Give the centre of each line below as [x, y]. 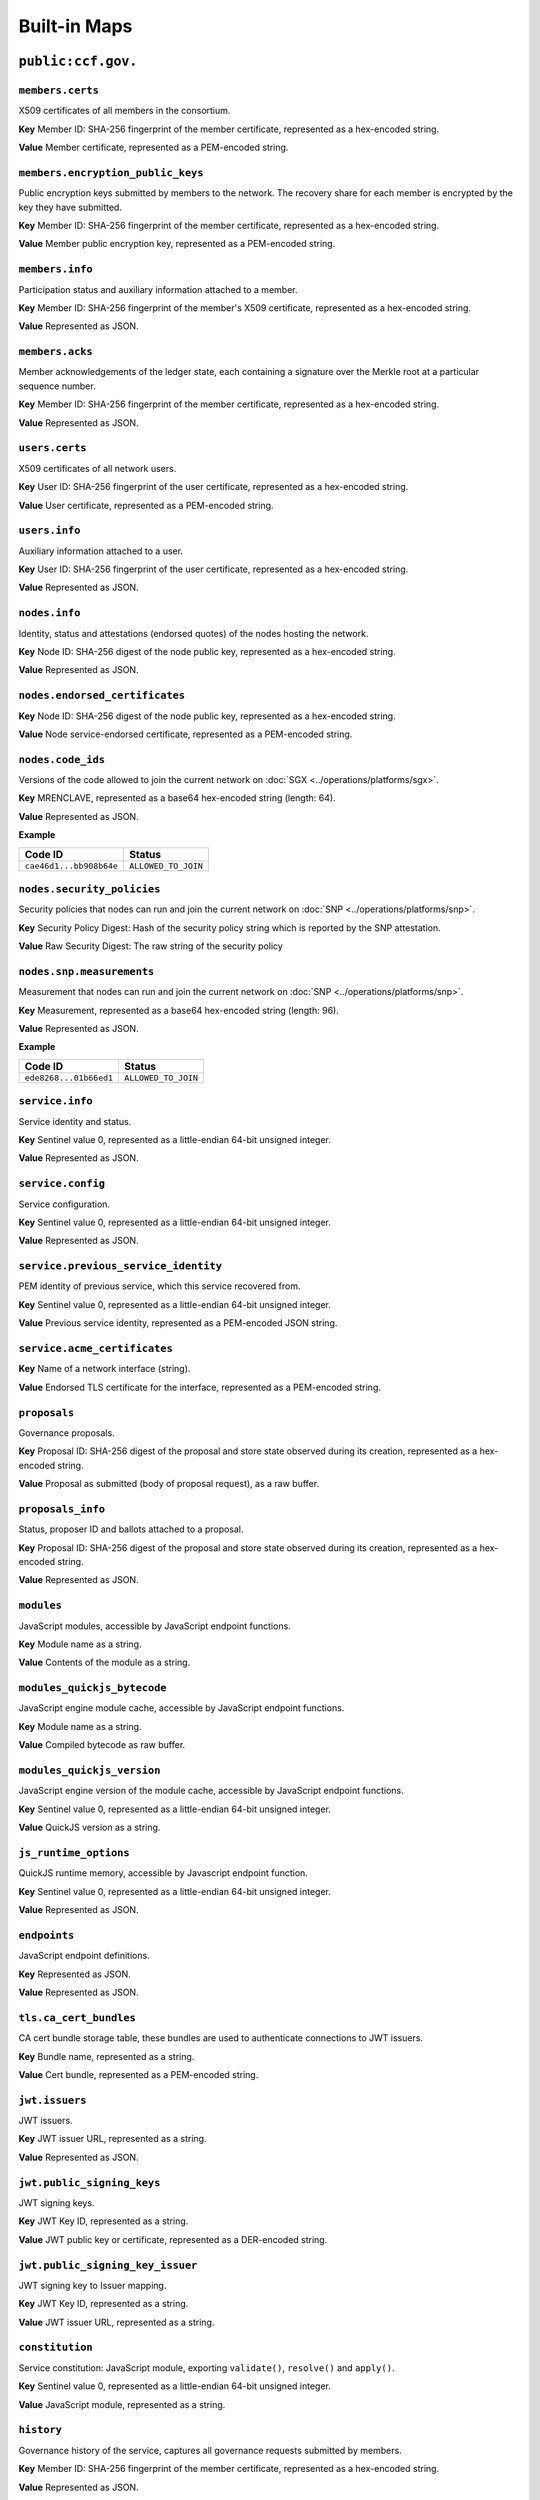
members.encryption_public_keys [111, 172]
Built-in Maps [75, 26]
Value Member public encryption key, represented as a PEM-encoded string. [177, 244]
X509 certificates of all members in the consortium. [124, 111]
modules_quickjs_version [89, 1770]
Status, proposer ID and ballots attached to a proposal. [131, 1529]
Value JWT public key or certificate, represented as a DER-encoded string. [173, 2239]
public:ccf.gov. [78, 61]
